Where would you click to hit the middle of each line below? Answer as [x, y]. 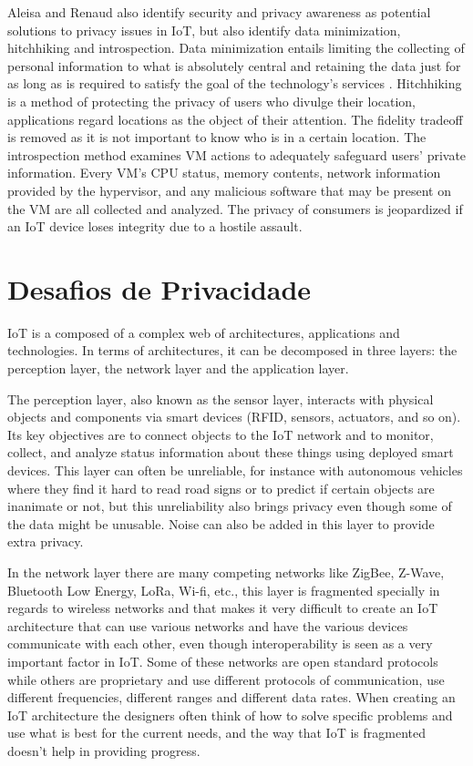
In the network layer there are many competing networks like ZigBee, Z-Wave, [226, 572]
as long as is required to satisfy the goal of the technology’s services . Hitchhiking [235, 83]
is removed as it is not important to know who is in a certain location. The [217, 137]
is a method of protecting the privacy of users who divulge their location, [212, 101]
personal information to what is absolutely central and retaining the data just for [234, 65]
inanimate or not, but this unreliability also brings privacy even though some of [230, 506]
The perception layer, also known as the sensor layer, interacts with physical [221, 398]
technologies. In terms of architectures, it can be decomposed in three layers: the [232, 350]
